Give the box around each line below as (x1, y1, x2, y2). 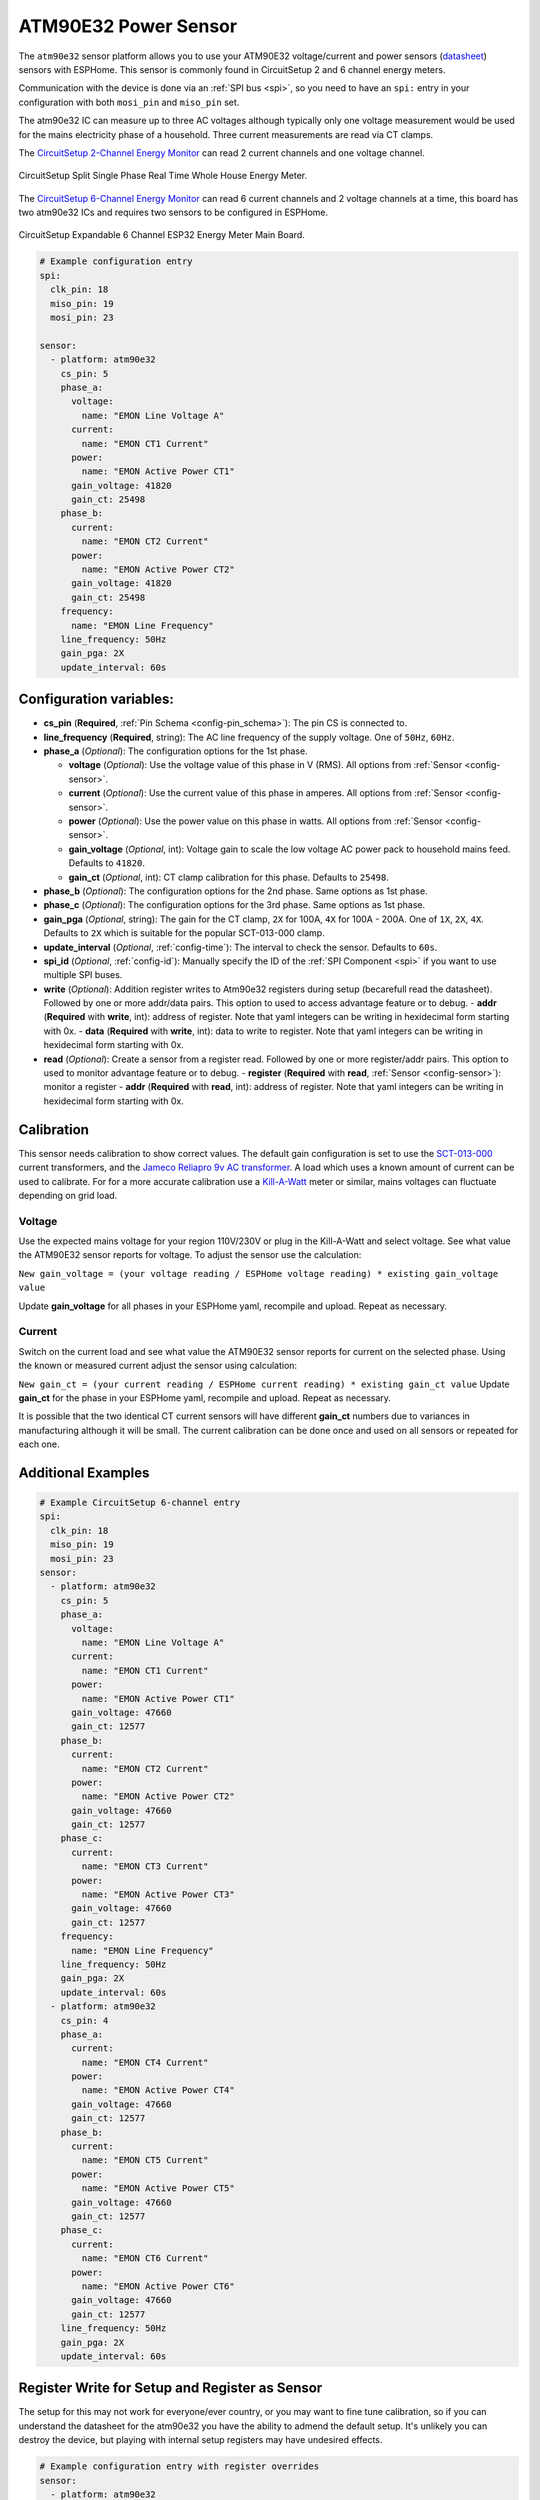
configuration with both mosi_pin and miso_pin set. (18, 96, 240, 108)
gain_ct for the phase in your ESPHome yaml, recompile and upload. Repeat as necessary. (18, 1391, 392, 1404)
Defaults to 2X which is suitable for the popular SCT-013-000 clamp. (43, 927, 325, 939)
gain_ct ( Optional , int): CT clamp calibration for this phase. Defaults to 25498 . (68, 871, 389, 883)
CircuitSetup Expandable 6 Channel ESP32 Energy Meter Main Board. (18, 229, 305, 241)
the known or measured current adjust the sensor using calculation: (18, 1360, 298, 1372)
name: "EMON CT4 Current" (81, 2056, 209, 2068)
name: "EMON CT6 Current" (81, 2253, 209, 2264)
